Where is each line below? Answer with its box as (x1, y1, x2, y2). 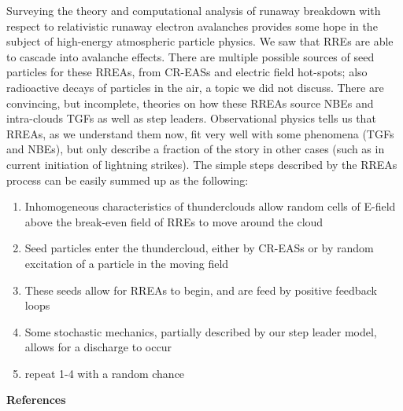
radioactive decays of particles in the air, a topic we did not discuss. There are (6, 79, 384, 95)
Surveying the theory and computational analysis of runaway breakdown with (6, 2, 381, 18)
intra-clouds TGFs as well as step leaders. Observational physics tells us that (6, 110, 376, 127)
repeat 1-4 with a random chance (24, 365, 185, 381)
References (6, 391, 66, 408)
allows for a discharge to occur (24, 339, 172, 355)
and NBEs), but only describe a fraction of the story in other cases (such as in (6, 141, 385, 157)
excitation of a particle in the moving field (24, 255, 229, 271)
